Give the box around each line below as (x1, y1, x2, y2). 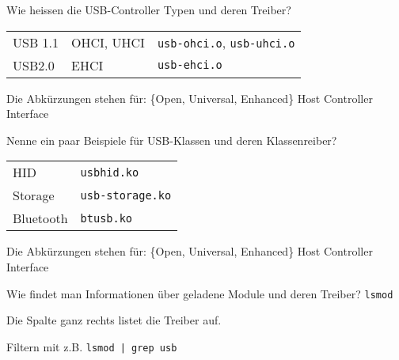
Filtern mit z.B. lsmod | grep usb (6, 338, 177, 354)
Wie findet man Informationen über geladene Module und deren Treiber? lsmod (6, 285, 393, 301)
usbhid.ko (80, 165, 139, 179)
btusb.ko (80, 211, 133, 225)
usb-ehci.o (157, 59, 222, 72)
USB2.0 (13, 55, 55, 74)
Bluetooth (13, 209, 68, 228)
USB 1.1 (13, 32, 59, 51)
